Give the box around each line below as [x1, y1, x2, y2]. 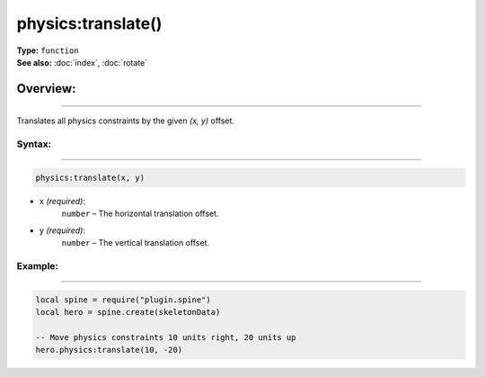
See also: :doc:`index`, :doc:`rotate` [16, 57, 148, 67]
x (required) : [39, 195, 85, 206]
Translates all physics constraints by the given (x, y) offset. [16, 115, 235, 126]
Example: [16, 259, 58, 272]
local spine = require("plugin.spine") [35, 294, 211, 305]
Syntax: [16, 138, 52, 150]
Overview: [16, 81, 76, 96]
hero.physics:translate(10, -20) [35, 345, 183, 355]
